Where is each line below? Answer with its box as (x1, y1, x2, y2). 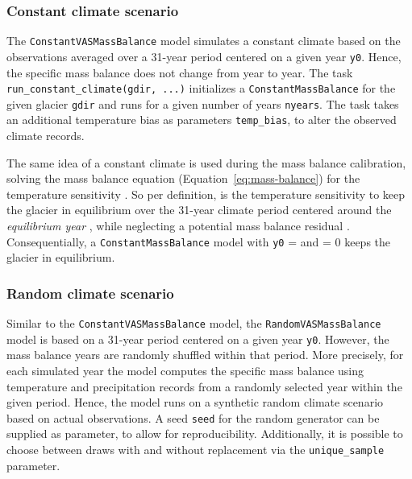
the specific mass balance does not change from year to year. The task (6, 64, 353, 81)
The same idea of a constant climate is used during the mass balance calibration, (6, 154, 406, 171)
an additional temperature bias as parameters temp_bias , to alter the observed (6, 111, 397, 128)
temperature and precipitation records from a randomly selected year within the (6, 378, 402, 394)
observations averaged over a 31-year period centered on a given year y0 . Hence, (6, 47, 402, 64)
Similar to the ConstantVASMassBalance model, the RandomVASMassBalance (6, 315, 381, 332)
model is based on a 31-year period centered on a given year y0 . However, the (6, 330, 389, 347)
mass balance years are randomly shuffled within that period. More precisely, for (6, 346, 404, 363)
